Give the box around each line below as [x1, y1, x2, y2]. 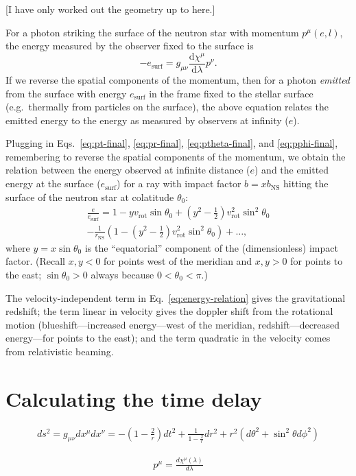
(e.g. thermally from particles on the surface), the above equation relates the [5, 99, 329, 114]
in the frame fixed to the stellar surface [149, 86, 313, 100]
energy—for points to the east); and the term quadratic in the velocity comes [5, 331, 331, 345]
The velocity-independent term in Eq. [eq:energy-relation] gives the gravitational [5, 290, 346, 305]
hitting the [283, 176, 329, 191]
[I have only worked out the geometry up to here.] [5, 2, 215, 16]
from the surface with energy [5, 86, 127, 100]
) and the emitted [254, 163, 329, 177]
